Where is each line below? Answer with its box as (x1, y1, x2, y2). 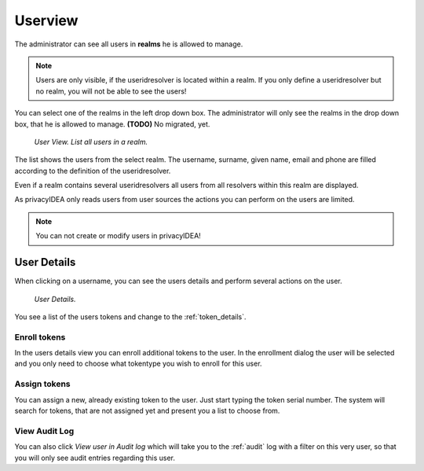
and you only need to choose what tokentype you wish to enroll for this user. (14, 359, 262, 369)
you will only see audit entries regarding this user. (14, 453, 176, 462)
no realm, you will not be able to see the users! (35, 86, 187, 96)
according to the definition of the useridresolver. (14, 166, 171, 175)
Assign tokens (14, 378, 71, 389)
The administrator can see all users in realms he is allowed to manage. (14, 39, 243, 49)
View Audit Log (14, 425, 75, 436)
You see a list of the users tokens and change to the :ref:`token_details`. (14, 311, 247, 322)
